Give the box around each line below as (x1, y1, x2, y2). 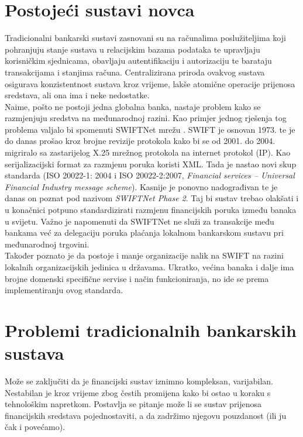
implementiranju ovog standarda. (5, 284, 123, 296)
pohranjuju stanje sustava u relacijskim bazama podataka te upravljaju (5, 43, 260, 55)
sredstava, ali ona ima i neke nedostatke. (5, 89, 150, 101)
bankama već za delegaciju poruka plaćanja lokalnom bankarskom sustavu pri (5, 226, 284, 239)
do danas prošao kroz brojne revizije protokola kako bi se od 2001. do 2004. (5, 135, 276, 147)
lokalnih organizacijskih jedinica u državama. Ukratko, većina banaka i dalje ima (5, 261, 294, 273)
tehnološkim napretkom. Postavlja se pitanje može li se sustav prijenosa (5, 398, 262, 410)
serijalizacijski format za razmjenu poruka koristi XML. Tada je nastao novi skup (5, 157, 297, 170)
